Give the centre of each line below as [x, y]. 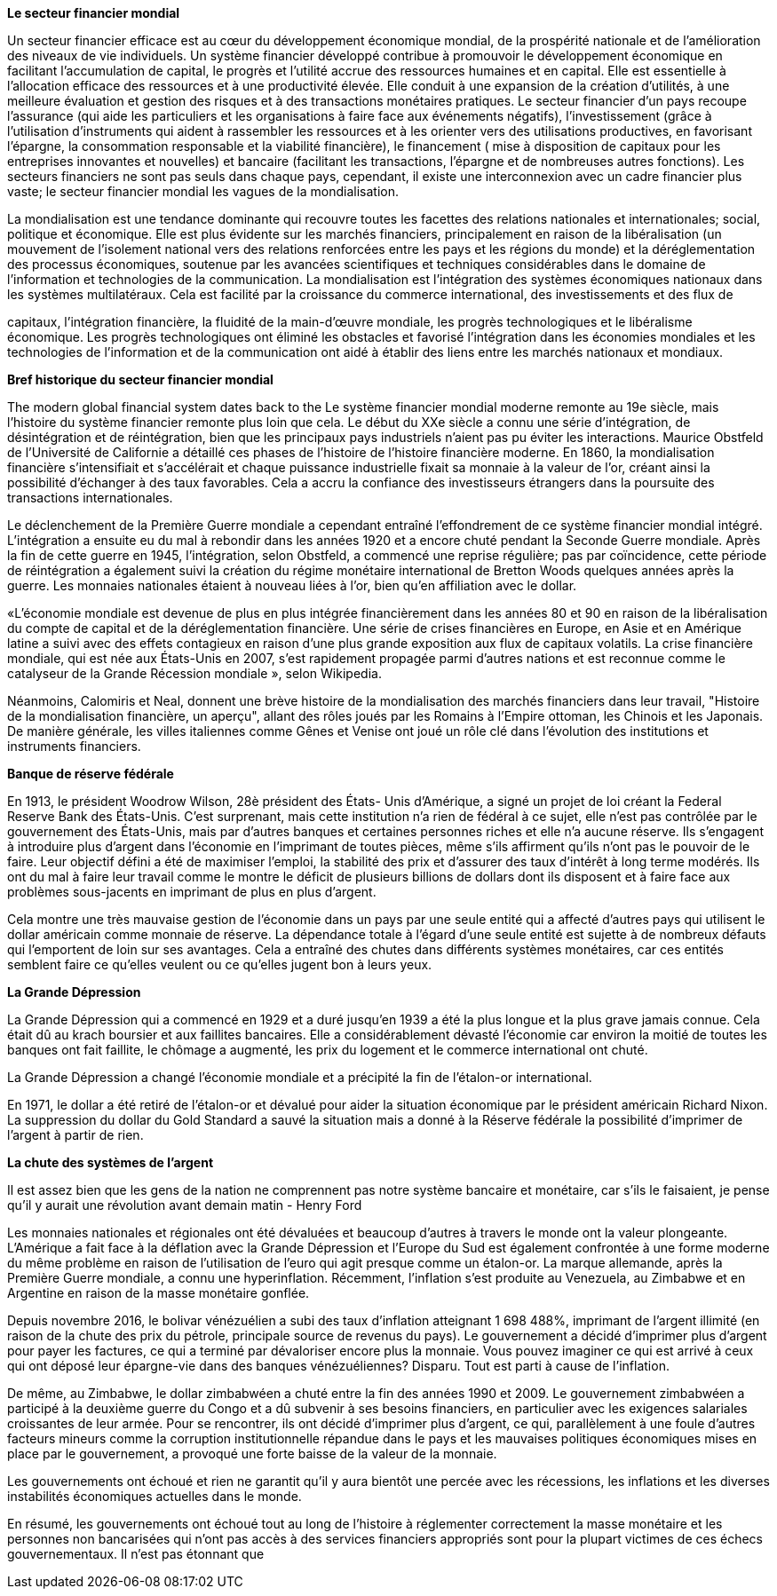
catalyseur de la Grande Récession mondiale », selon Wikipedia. [194, 673]
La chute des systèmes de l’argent [111, 1162]
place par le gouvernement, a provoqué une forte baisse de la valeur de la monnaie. [252, 1454]
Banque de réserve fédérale [91, 774]
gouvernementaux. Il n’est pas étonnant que [136, 1554]
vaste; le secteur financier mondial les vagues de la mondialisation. [203, 191]
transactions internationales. [90, 498]
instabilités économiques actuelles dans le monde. [155, 1496]
